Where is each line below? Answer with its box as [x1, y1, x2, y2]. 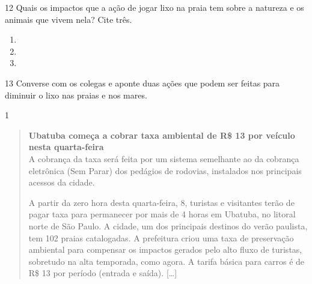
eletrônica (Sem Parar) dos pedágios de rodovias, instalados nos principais [28, 164, 302, 177]
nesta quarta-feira [28, 140, 104, 153]
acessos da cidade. [28, 176, 95, 189]
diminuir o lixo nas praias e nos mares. [5, 88, 147, 101]
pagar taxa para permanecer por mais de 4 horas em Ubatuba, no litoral [28, 208, 296, 220]
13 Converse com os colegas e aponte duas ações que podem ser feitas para [5, 76, 280, 89]
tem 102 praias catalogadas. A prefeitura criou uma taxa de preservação [28, 231, 294, 244]
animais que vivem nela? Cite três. [5, 13, 132, 25]
